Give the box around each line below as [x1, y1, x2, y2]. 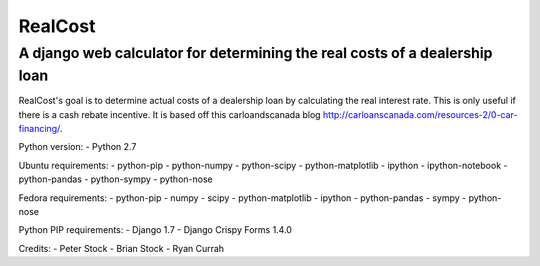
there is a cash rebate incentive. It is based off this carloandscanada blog [18, 108, 321, 120]
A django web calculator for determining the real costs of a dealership [18, 44, 493, 62]
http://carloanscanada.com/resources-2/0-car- [322, 108, 519, 120]
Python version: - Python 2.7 [18, 141, 137, 153]
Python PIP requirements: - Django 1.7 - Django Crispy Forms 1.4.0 [18, 224, 292, 236]
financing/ [18, 123, 60, 135]
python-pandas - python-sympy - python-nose [18, 173, 214, 185]
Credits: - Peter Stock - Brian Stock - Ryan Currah [18, 242, 225, 254]
